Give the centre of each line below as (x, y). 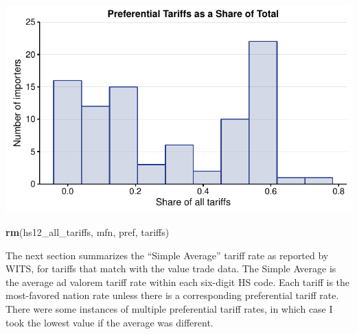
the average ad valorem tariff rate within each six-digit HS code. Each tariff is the (178, 282)
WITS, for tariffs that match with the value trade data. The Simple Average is (171, 269)
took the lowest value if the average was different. (110, 322)
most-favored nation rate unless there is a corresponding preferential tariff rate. (172, 295)
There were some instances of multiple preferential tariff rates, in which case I (169, 308)
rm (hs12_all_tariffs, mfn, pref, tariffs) (88, 231)
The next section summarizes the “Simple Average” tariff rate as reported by (167, 255)
